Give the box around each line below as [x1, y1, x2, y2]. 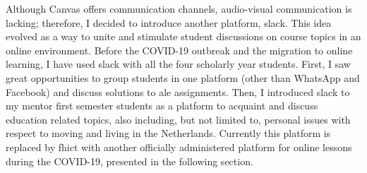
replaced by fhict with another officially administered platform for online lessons [6, 139, 352, 154]
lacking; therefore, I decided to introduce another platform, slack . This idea [6, 15, 332, 30]
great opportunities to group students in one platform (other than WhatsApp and [6, 70, 360, 85]
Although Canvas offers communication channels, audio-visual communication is [6, 1, 352, 16]
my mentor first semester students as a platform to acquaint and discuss [6, 98, 318, 113]
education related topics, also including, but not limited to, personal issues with [6, 112, 351, 126]
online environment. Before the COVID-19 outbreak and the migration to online [6, 42, 353, 57]
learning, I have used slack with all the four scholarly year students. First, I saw [6, 56, 351, 71]
